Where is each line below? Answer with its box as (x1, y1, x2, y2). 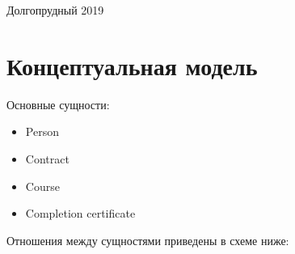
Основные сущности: (6, 95, 110, 112)
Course (25, 177, 60, 194)
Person (25, 123, 59, 140)
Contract (25, 150, 70, 167)
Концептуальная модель (6, 49, 258, 82)
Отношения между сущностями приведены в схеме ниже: (6, 231, 289, 248)
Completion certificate (25, 205, 136, 222)
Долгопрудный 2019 (6, 2, 104, 18)
